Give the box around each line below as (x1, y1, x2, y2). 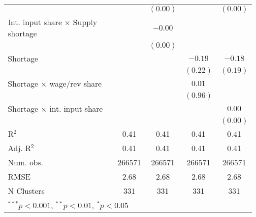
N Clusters (8, 185, 45, 196)
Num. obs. (8, 156, 43, 168)
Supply (73, 16, 97, 28)
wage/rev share (49, 78, 102, 89)
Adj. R (8, 142, 31, 154)
